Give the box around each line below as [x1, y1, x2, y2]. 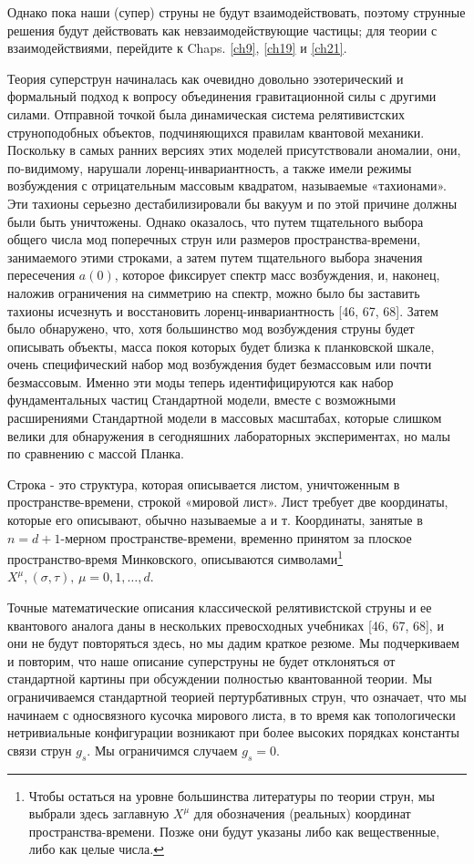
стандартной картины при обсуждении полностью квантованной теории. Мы [7, 669, 433, 688]
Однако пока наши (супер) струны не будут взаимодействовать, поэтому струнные [7, 3, 466, 21]
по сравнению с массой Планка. [7, 444, 184, 463]
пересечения [7, 265, 76, 284]
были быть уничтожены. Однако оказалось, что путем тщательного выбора [7, 211, 424, 231]
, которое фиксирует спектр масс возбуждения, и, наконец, [114, 265, 440, 284]
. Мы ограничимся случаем [87, 740, 238, 759]
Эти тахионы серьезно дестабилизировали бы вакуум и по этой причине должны [7, 193, 458, 212]
